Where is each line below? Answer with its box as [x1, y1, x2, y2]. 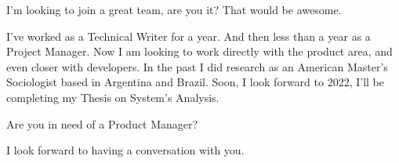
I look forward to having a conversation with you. [6, 142, 245, 158]
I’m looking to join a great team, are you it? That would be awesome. [6, 2, 342, 17]
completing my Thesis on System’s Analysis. [6, 89, 219, 105]
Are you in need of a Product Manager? [6, 115, 198, 132]
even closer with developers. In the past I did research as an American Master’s [6, 58, 388, 74]
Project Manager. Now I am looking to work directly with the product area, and [6, 43, 393, 60]
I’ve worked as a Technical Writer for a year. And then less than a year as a [6, 27, 371, 44]
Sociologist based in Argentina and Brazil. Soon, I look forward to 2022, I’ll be [6, 74, 384, 90]
